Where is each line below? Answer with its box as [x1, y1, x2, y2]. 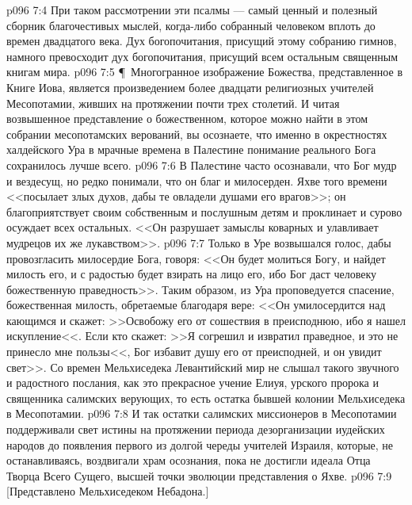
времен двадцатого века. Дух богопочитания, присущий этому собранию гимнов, [6, 33, 397, 49]
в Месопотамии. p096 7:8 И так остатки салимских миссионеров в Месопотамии [6, 405, 397, 422]
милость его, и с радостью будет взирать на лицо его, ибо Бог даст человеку [6, 266, 377, 282]
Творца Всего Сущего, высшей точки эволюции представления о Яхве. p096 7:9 [6, 467, 392, 484]
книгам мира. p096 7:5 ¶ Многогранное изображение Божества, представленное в [6, 63, 402, 80]
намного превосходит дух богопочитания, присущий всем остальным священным [6, 48, 399, 64]
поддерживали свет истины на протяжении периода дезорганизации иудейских [6, 421, 385, 438]
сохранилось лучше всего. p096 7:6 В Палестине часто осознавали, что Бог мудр [6, 156, 397, 173]
